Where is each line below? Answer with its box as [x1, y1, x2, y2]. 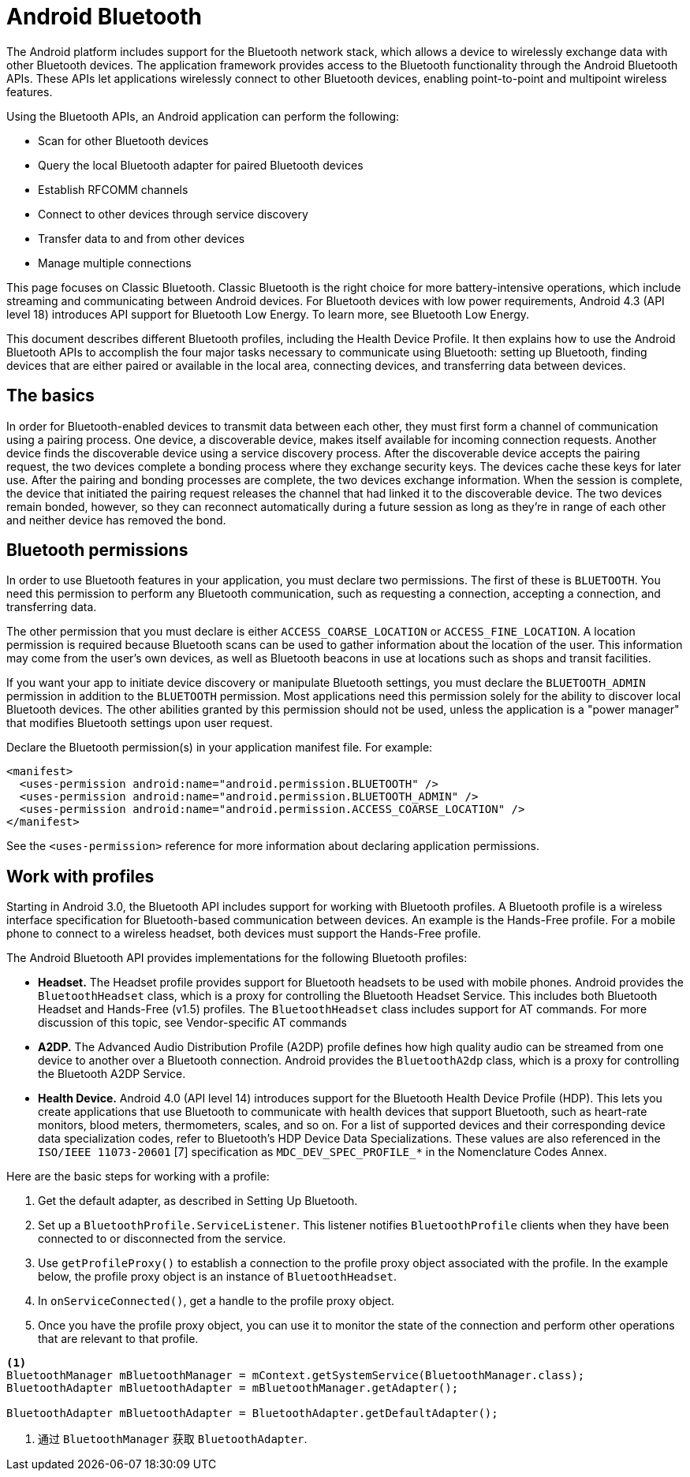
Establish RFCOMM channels [38, 182, 188, 196]
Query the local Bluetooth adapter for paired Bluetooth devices [38, 158, 364, 172]
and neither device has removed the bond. [6, 513, 226, 527]
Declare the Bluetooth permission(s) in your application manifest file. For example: [6, 740, 433, 755]
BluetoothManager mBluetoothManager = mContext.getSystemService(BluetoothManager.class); [6, 1369, 585, 1382]
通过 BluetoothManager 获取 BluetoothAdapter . [38, 1432, 308, 1446]
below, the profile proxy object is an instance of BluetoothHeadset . [38, 1270, 397, 1284]
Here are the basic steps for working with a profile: [6, 1169, 270, 1184]
